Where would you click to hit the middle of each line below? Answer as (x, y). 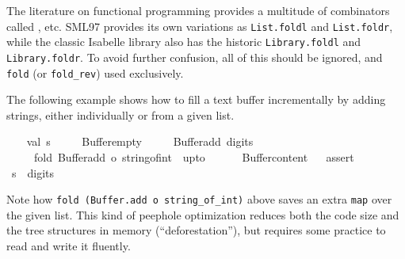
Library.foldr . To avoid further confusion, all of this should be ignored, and (195, 57)
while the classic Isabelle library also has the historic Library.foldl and (184, 42)
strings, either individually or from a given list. (120, 114)
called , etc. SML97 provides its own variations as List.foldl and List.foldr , (200, 26)
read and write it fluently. (69, 246)
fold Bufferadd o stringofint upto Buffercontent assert (194, 157)
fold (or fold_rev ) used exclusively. (95, 72)
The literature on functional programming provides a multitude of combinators (198, 10)
